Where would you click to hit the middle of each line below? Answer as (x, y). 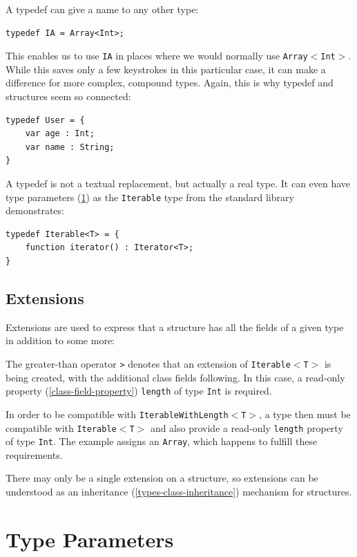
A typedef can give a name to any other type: (102, 9)
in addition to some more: (60, 340)
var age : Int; (60, 134)
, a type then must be (305, 414)
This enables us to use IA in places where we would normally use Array (157, 56)
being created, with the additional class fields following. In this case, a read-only (175, 377)
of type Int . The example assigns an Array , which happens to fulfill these (162, 441)
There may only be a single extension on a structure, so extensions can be (162, 478)
